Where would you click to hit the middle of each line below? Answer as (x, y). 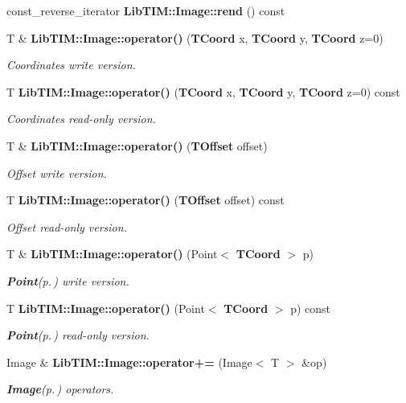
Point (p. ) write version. (68, 280)
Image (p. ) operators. (60, 389)
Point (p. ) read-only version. (78, 335)
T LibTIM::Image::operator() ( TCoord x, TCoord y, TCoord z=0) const (203, 91)
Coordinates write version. (71, 65)
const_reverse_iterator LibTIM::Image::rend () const (146, 10)
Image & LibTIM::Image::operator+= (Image (129, 362)
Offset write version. (57, 173)
